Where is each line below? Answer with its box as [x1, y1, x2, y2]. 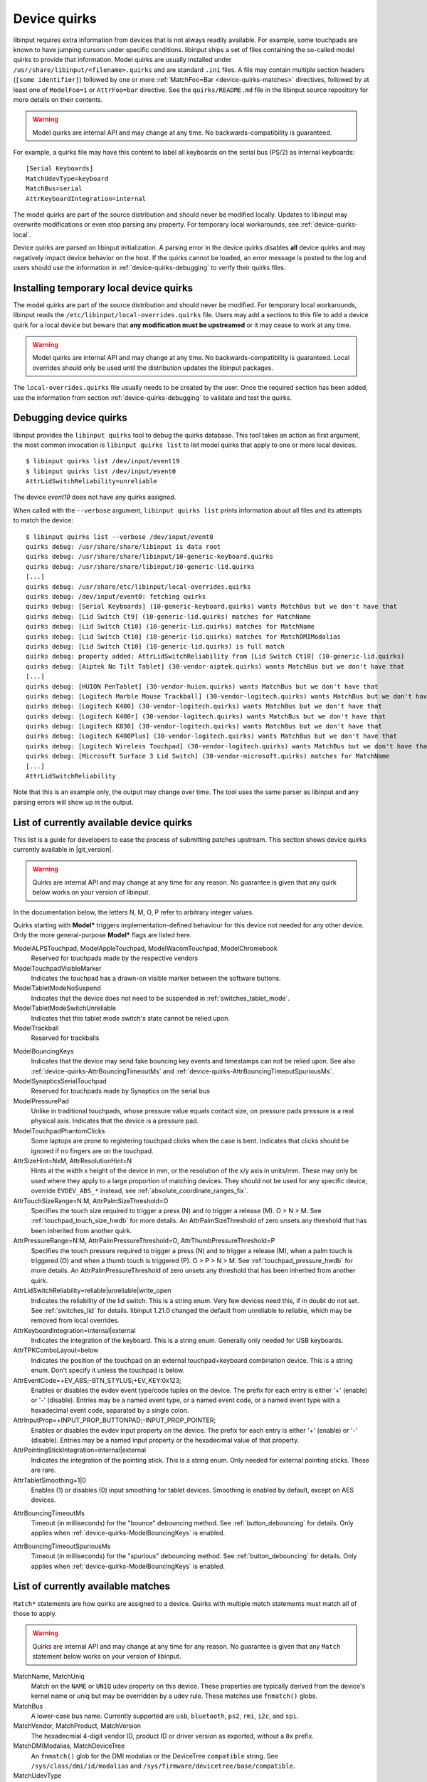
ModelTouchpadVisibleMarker [13, 964, 102, 972]
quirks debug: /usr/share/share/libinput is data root [26, 542, 221, 551]
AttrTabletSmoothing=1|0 [13, 1475, 87, 1484]
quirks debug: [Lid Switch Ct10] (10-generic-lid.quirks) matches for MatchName [26, 622, 315, 631]
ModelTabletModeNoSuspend [13, 984, 101, 992]
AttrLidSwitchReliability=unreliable [26, 478, 158, 485]
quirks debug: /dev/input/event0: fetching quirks [26, 592, 206, 600]
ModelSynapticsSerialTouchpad [13, 1076, 107, 1085]
